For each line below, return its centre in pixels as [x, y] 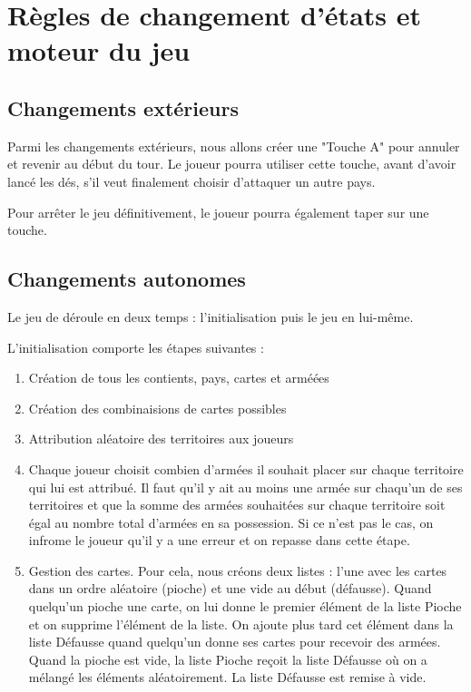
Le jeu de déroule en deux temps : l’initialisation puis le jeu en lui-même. [211, 316]
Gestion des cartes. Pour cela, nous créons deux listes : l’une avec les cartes [238, 570]
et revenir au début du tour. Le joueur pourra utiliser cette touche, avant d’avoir [232, 164]
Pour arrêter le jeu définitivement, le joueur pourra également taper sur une [218, 212]
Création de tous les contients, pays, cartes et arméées [179, 378]
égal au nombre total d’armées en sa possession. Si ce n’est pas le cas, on [231, 522]
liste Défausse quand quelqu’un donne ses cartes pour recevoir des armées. [235, 642]
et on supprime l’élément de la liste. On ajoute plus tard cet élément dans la [241, 624]
